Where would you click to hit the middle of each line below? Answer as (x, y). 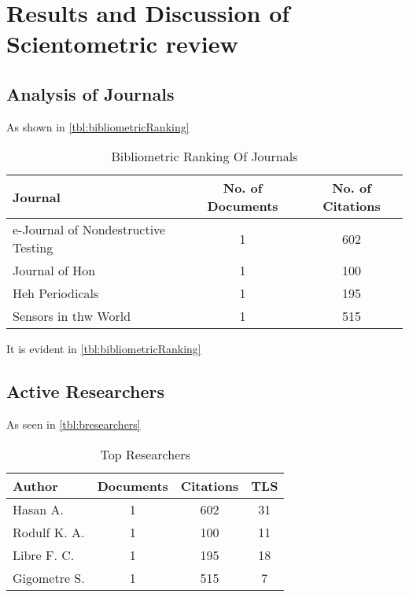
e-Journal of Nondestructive (89, 230)
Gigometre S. (49, 577)
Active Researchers (86, 391)
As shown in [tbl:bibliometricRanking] (98, 126)
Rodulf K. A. (49, 532)
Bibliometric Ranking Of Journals (204, 157)
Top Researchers (145, 454)
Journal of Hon (54, 271)
